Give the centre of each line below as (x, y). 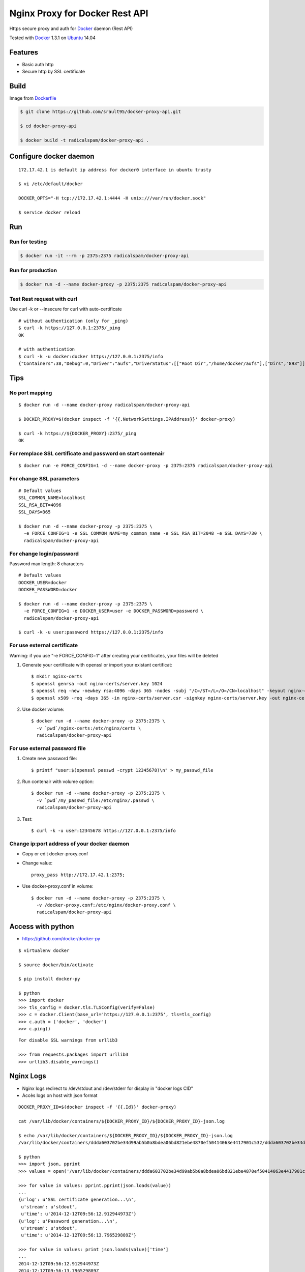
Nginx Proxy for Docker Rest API (79, 13)
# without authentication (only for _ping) (73, 321)
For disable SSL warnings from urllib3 (68, 1040)
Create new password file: (50, 759)
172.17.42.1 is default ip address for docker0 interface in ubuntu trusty (115, 170)
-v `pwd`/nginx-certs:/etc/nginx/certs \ (89, 728)
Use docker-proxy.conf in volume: (58, 886)
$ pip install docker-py (49, 979)
